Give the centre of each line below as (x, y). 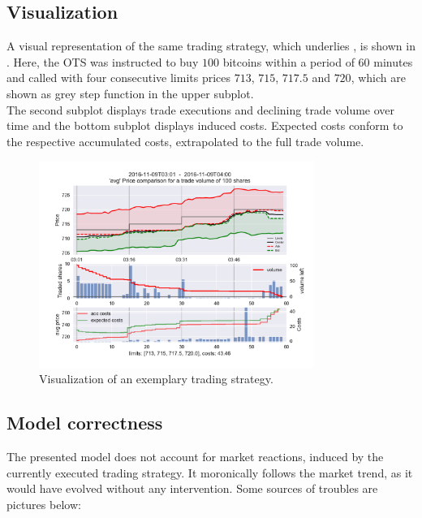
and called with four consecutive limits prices (119, 78)
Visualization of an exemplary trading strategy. (156, 379)
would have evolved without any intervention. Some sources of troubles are (192, 488)
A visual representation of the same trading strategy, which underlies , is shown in (211, 46)
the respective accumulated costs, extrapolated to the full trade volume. (185, 141)
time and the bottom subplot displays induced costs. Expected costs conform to (205, 125)
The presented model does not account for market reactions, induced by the (195, 457)
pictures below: (44, 504)
